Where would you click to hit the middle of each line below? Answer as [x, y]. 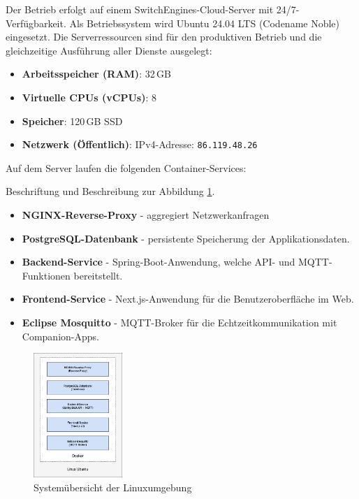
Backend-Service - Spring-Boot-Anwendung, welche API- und [159, 262]
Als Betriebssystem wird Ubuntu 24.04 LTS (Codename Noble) [205, 23]
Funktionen [46, 275]
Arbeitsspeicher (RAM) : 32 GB [96, 74]
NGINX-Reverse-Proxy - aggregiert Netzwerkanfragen [146, 215]
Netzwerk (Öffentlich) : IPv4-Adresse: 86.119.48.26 [140, 144]
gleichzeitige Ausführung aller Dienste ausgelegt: [109, 50]
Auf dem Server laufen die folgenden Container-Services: [126, 167]
